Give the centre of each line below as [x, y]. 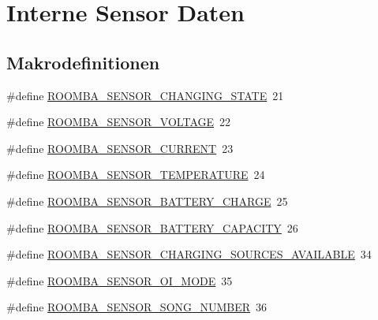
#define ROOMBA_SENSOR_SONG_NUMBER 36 [137, 307]
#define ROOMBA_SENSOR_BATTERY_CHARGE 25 [147, 201]
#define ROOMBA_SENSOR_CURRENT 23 [120, 148]
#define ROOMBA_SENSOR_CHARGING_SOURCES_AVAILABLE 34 [189, 254]
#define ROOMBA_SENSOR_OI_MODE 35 [120, 280]
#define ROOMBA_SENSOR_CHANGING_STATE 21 [145, 95]
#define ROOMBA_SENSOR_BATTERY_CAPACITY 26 [152, 227]
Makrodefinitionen [83, 62]
